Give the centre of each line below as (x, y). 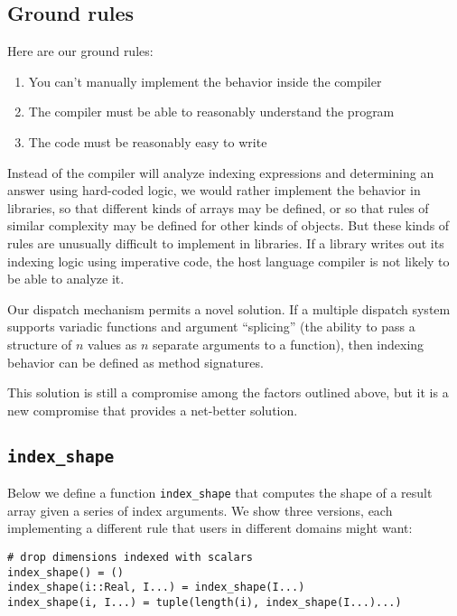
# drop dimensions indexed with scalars (131, 557)
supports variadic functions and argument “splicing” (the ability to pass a (211, 327)
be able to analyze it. (66, 279)
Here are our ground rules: (80, 51)
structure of (40, 344)
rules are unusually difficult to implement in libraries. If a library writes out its (226, 243)
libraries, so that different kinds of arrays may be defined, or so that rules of (218, 207)
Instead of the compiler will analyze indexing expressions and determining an (221, 172)
